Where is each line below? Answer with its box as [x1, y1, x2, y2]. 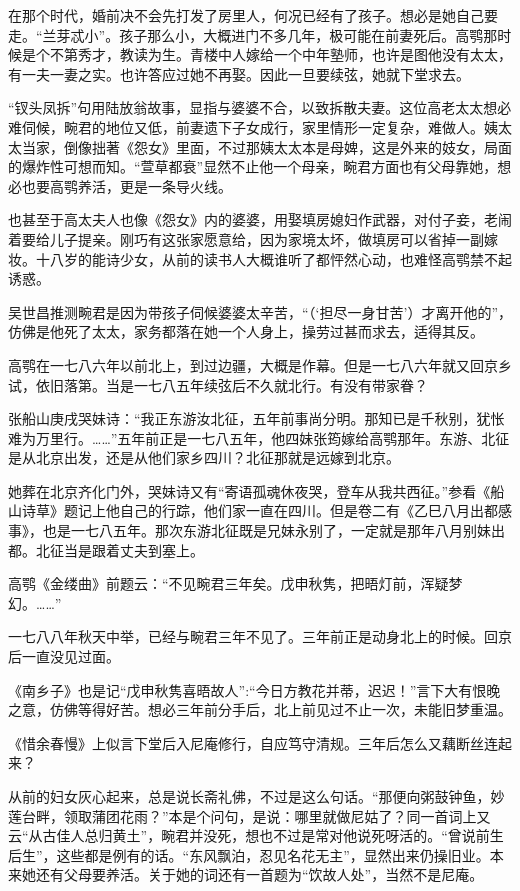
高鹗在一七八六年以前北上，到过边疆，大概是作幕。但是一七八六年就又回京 [8, 354, 498, 375]
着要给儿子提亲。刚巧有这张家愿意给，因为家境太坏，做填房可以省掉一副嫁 [8, 228, 498, 249]
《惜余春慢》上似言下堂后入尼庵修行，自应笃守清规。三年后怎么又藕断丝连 [8, 732, 498, 753]
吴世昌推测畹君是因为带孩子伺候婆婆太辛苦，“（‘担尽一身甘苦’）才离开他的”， [8, 301, 512, 322]
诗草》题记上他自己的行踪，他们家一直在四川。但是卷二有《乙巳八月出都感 [21, 500, 512, 521]
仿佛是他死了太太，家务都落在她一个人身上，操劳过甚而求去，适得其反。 [8, 321, 484, 342]
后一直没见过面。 [8, 646, 120, 667]
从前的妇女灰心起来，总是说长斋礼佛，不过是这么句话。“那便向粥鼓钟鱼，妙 [8, 786, 505, 806]
